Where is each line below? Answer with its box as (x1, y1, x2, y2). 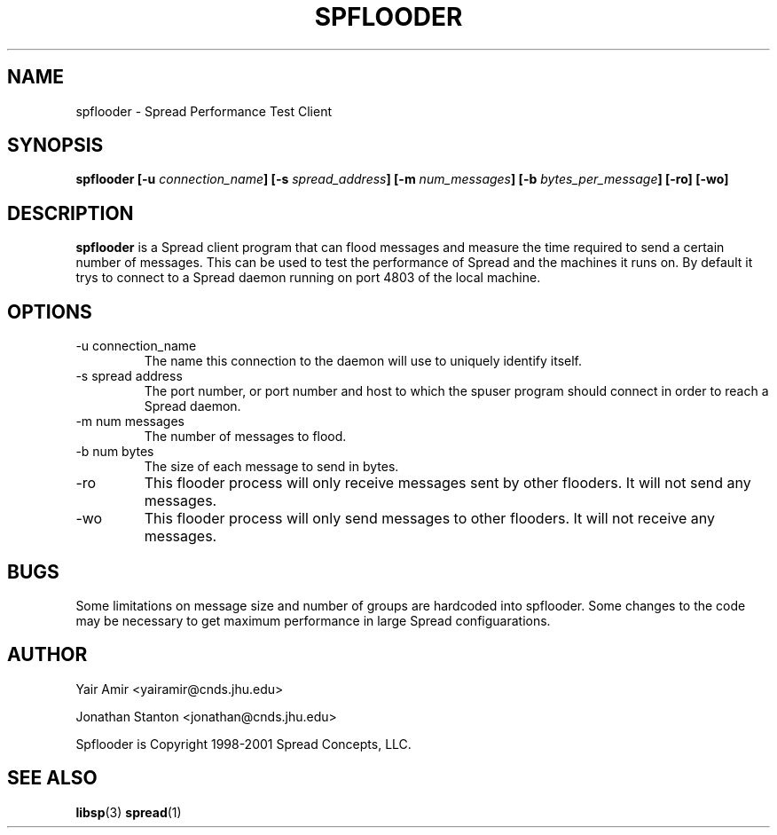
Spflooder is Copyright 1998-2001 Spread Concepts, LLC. (75, 736, 412, 752)
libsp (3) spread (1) (75, 804, 182, 820)
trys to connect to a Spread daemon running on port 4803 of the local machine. (75, 270, 541, 286)
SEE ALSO (7, 767, 98, 790)
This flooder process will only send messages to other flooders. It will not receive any (144, 509, 715, 528)
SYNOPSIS (7, 134, 104, 157)
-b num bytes (75, 444, 154, 460)
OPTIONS (7, 300, 92, 323)
